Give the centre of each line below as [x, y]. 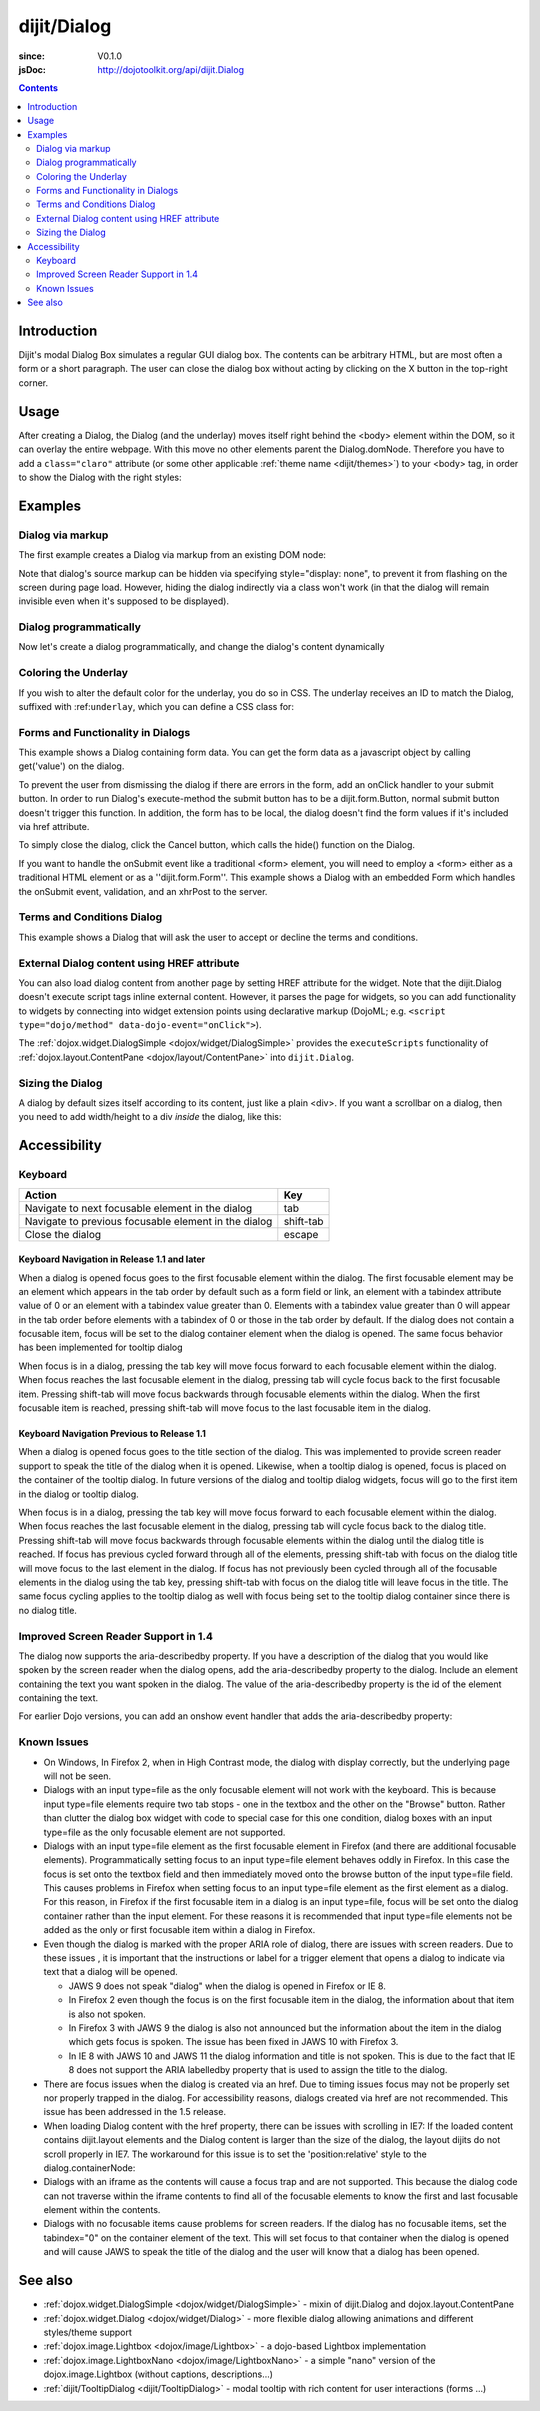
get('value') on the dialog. [71, 766]
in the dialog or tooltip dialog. [78, 1494]
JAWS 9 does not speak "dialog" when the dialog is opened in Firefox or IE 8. [227, 1986]
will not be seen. [77, 1776]
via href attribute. [54, 827]
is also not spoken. [107, 2014]
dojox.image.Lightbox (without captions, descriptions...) [158, 2374]
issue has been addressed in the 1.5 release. [135, 2112]
